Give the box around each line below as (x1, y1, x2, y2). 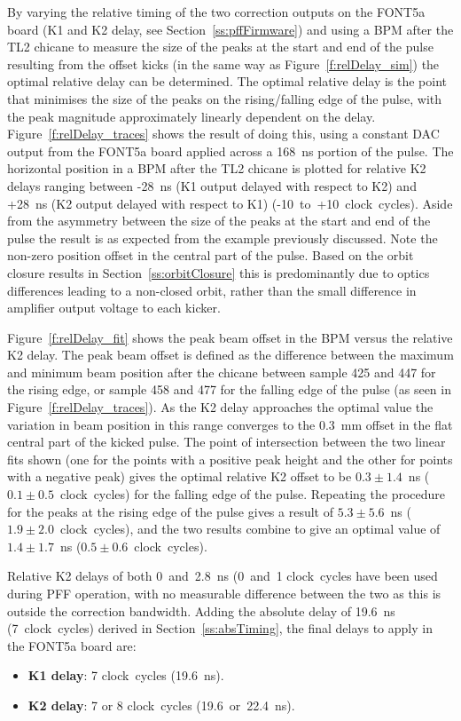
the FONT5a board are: (7, 636, 137, 654)
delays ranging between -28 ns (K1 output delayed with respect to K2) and (7, 176, 417, 194)
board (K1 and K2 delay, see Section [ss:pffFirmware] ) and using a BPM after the (7, 20, 454, 38)
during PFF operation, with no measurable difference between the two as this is (7, 584, 441, 602)
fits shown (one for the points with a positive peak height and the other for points (7, 449, 453, 468)
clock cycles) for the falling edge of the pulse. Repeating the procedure (59, 485, 446, 503)
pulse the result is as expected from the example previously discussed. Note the (7, 228, 438, 247)
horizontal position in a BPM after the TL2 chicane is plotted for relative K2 (7, 159, 426, 178)
